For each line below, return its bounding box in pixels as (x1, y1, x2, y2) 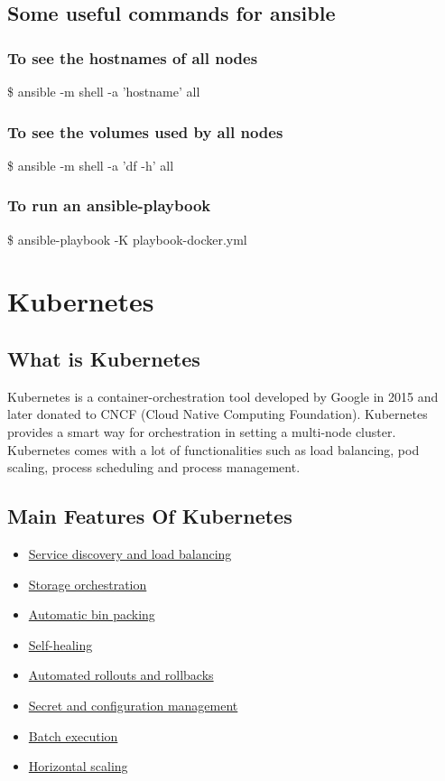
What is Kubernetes (7, 344, 200, 372)
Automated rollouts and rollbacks (28, 665, 214, 684)
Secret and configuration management (28, 695, 238, 714)
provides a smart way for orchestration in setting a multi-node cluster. (7, 422, 396, 441)
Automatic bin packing (28, 605, 155, 624)
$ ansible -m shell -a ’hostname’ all (7, 82, 200, 100)
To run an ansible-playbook (7, 194, 211, 217)
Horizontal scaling (28, 757, 128, 776)
